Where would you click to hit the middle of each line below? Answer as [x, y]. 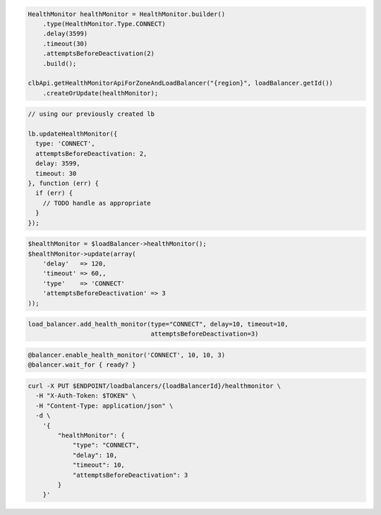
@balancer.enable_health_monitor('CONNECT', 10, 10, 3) [127, 355]
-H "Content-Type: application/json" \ [104, 406]
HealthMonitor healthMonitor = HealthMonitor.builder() [127, 14]
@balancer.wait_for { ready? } [82, 365]
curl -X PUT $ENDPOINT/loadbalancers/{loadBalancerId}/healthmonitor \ [155, 386]
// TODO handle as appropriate [97, 203]
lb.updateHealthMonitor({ [73, 134]
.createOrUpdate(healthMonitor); [101, 93]
